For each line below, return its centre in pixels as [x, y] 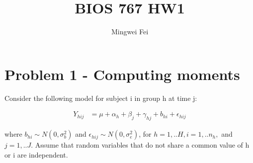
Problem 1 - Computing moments [122, 74]
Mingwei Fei [130, 32]
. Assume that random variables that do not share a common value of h [140, 145]
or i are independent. [36, 154]
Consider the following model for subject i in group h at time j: [101, 98]
